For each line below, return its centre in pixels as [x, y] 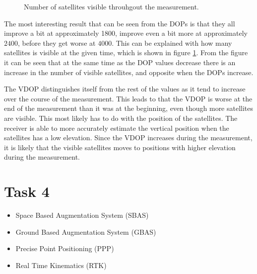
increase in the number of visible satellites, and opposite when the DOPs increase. [129, 72]
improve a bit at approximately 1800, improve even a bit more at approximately [126, 33]
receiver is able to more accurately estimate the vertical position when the [117, 128]
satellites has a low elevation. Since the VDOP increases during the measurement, [128, 137]
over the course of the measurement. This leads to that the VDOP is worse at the [128, 98]
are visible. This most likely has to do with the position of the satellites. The [121, 118]
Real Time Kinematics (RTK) [61, 265]
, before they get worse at [57, 43]
